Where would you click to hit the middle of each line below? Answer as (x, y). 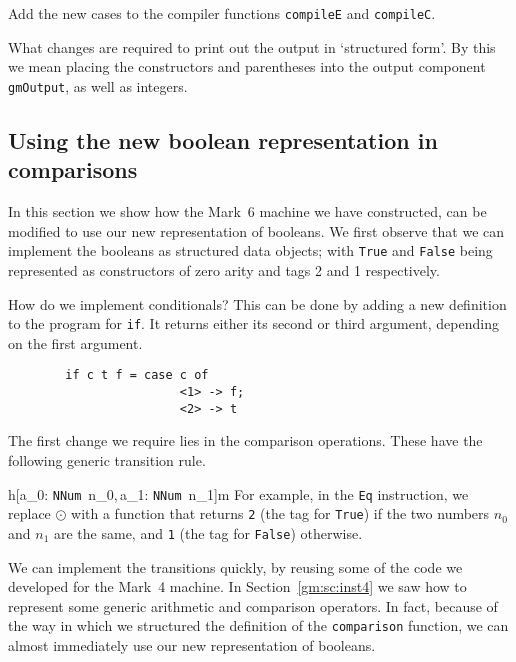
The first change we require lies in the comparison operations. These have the (245, 440)
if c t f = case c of (137, 375)
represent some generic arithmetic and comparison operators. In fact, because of (253, 605)
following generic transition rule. (107, 459)
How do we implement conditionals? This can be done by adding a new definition (257, 303)
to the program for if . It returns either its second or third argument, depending (253, 323)
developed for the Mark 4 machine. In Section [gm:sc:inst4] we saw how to (237, 586)
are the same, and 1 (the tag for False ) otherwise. (208, 532)
